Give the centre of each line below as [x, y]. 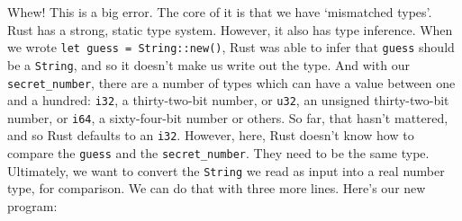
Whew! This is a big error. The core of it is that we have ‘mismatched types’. [220, 12]
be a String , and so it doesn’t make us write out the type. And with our [208, 64]
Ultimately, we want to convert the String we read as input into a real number [226, 170]
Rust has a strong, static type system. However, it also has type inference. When [230, 29]
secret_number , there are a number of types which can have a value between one [231, 82]
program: [32, 206]
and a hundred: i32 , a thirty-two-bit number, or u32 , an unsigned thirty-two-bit [228, 100]
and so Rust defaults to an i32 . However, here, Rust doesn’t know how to [211, 135]
